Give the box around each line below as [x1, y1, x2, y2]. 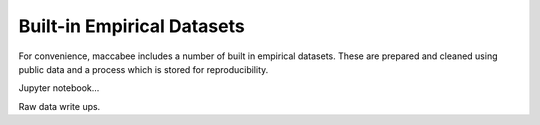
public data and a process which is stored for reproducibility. [18, 63, 269, 75]
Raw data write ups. [18, 100, 101, 112]
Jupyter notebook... [18, 82, 100, 94]
